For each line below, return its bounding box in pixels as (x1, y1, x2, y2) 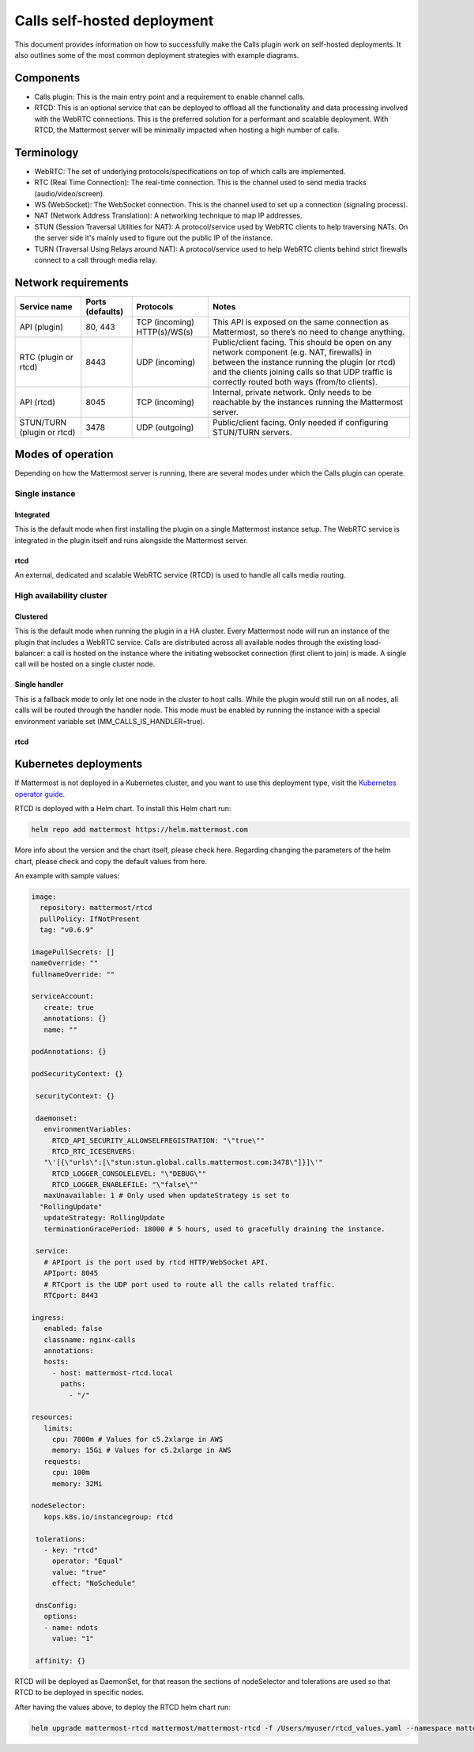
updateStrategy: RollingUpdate (43, 1213, 165, 1223)
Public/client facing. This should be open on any (212, 336, 393, 347)
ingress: (31, 1313, 66, 1322)
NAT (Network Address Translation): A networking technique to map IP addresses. (34, 210, 303, 221)
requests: (43, 1457, 82, 1466)
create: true (43, 1003, 95, 1012)
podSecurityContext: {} (31, 1069, 124, 1079)
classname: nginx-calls (43, 1335, 136, 1344)
